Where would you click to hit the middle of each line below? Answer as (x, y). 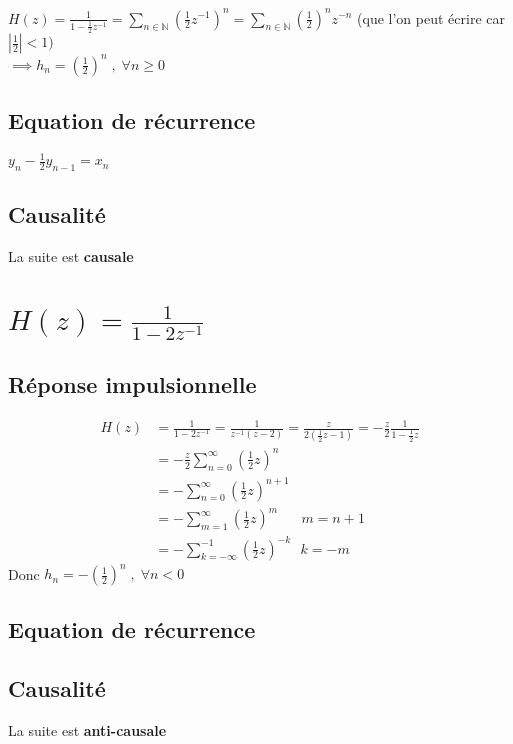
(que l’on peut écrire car (431, 17)
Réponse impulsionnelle (132, 383)
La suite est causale (71, 256)
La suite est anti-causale (87, 730)
